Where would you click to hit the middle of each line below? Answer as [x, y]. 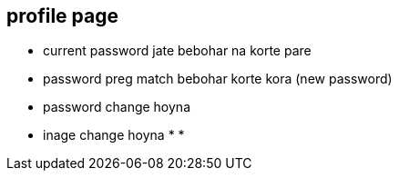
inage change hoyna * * [114, 135]
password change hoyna [117, 107]
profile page [62, 16]
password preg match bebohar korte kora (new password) [218, 79]
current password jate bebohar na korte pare [177, 51]
